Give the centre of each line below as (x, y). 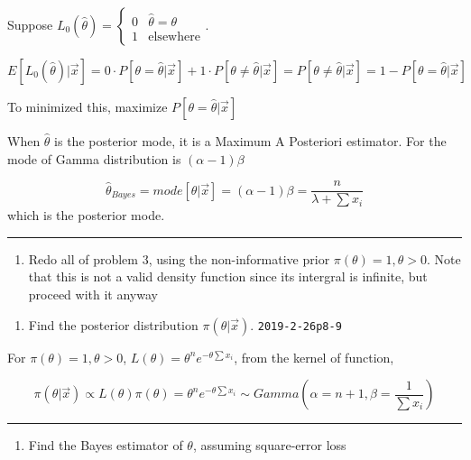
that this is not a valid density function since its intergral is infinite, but (228, 276)
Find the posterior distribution (113, 324)
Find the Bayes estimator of (106, 445)
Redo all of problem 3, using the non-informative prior (179, 258)
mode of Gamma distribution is (94, 158)
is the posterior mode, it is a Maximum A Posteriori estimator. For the (250, 141)
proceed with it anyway (93, 294)
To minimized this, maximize (88, 106)
